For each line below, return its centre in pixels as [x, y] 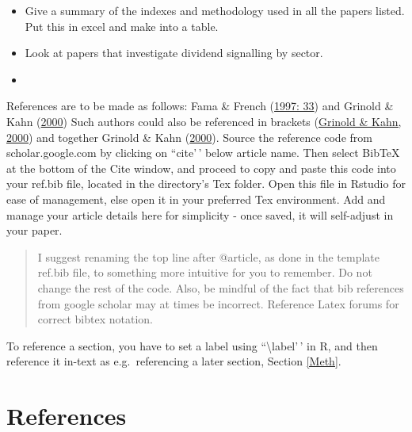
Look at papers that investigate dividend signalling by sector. [174, 53]
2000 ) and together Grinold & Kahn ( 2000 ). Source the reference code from [189, 137]
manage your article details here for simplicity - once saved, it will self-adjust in [200, 214]
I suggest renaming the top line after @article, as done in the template [209, 256]
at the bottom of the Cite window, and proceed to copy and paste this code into [201, 168]
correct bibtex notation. [95, 319]
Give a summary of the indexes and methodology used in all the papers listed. [215, 10]
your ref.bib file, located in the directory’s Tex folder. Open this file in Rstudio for [206, 184]
